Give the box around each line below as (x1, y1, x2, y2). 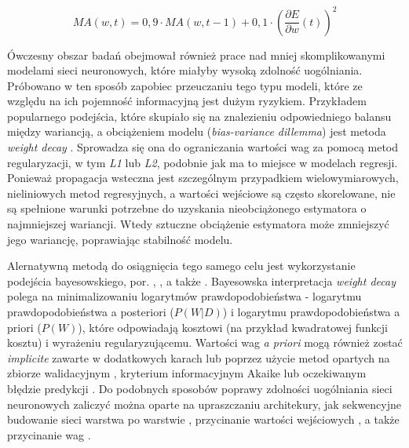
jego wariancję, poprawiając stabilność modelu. (7, 231, 233, 247)
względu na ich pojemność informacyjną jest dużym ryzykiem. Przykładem (7, 93, 367, 109)
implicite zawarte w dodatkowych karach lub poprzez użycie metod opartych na (7, 349, 390, 366)
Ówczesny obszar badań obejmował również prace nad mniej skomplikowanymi (7, 46, 385, 63)
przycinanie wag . (7, 426, 91, 443)
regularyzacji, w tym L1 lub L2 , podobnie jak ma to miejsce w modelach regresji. (7, 154, 398, 170)
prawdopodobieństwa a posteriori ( (7, 304, 174, 319)
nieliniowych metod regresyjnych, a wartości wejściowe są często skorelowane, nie (7, 184, 396, 201)
